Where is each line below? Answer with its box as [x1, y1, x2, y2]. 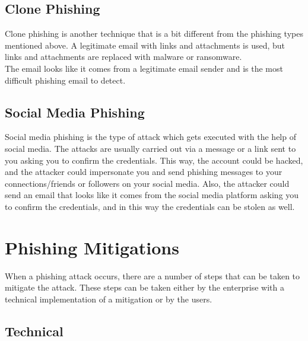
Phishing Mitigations [5, 235, 179, 259]
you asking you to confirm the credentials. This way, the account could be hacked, [5, 154, 303, 166]
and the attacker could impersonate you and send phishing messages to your [5, 165, 282, 178]
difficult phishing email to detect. [5, 74, 126, 86]
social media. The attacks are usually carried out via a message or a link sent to [5, 142, 296, 154]
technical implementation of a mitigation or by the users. [5, 292, 212, 305]
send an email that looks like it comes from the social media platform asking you [5, 189, 299, 201]
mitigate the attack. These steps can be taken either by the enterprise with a [5, 281, 284, 294]
